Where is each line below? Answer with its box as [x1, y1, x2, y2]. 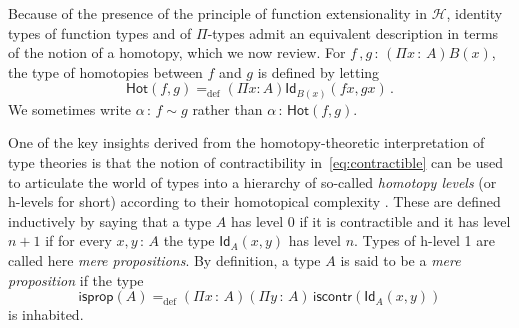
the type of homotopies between [8, 61, 203, 82]
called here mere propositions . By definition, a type [8, 250, 321, 271]
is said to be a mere [340, 250, 461, 271]
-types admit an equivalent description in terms [207, 22, 499, 43]
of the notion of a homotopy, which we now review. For [8, 42, 346, 63]
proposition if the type [8, 269, 144, 290]
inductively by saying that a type [8, 210, 212, 231]
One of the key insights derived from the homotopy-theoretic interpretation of [8, 132, 485, 153]
